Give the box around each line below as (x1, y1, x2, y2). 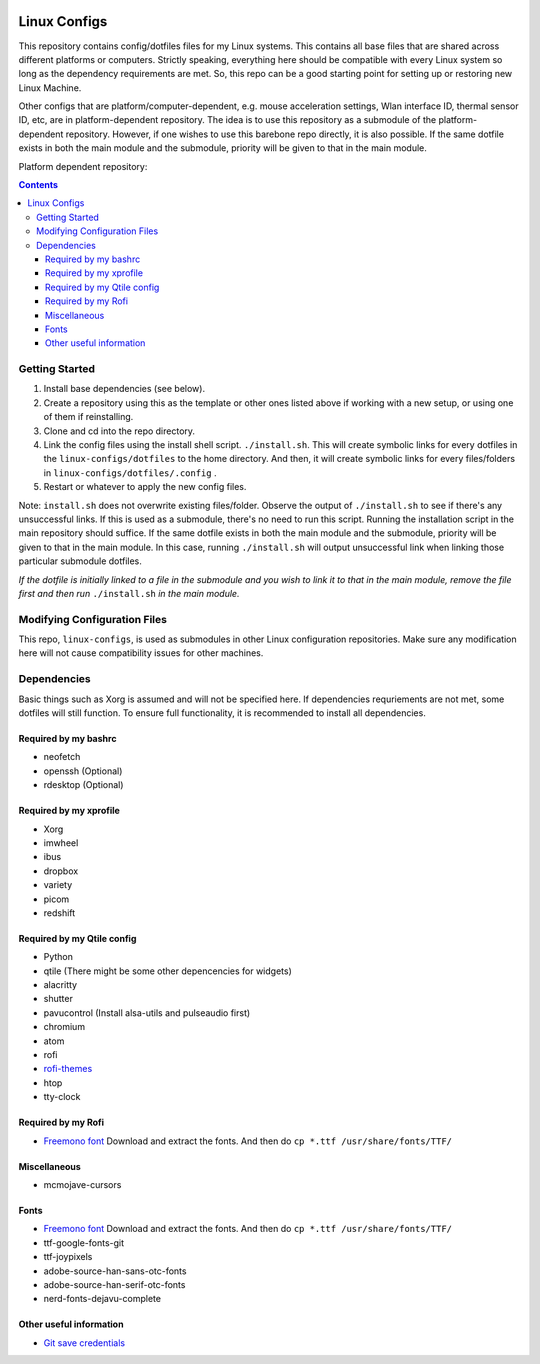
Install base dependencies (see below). (43, 383, 205, 395)
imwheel (43, 836, 79, 849)
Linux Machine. (18, 81, 82, 94)
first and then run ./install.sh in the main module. (18, 587, 240, 599)
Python (43, 951, 74, 963)
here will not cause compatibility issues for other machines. (18, 647, 264, 659)
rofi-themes (43, 1063, 93, 1075)
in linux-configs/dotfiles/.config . (43, 466, 217, 479)
